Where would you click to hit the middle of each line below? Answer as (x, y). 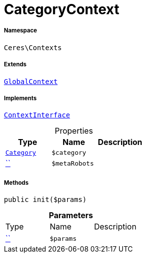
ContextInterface (37, 115)
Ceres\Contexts (33, 47)
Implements (20, 98)
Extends (15, 65)
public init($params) (45, 200)
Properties (74, 131)
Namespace (21, 31)
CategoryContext (62, 9)
